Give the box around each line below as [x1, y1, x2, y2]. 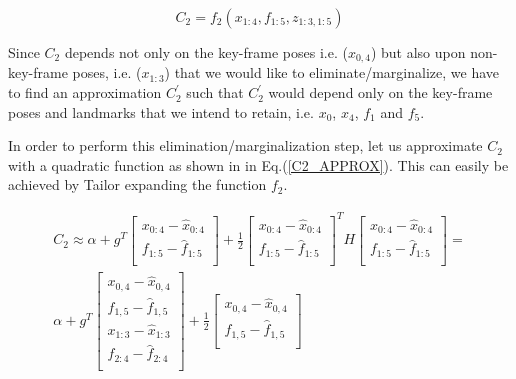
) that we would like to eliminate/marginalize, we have [164, 62, 500, 83]
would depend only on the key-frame [268, 82, 493, 103]
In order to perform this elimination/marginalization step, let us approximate [8, 135, 483, 156]
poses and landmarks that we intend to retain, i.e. [8, 101, 314, 122]
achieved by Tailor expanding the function [8, 174, 267, 195]
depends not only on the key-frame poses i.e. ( [64, 42, 348, 62]
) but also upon [370, 42, 466, 62]
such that [186, 82, 244, 103]
